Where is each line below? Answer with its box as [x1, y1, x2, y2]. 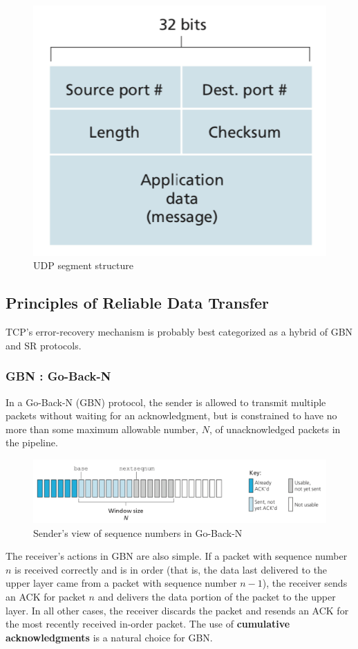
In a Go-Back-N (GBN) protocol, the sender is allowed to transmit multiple [6, 394, 326, 409]
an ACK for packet [6, 589, 86, 603]
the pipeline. [6, 435, 58, 450]
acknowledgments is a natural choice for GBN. [6, 630, 213, 644]
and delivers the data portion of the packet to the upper [97, 589, 336, 603]
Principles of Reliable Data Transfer [6, 292, 270, 313]
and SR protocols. [6, 338, 82, 352]
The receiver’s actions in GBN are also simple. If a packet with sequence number [6, 549, 348, 563]
